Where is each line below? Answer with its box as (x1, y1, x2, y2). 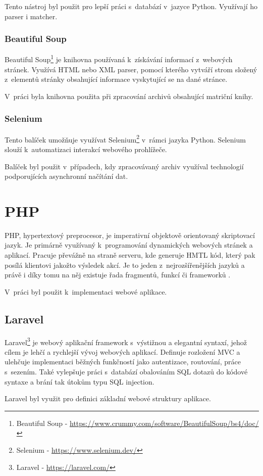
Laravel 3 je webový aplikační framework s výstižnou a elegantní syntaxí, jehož (5, 335, 247, 347)
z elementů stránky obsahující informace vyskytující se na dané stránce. (5, 74, 228, 84)
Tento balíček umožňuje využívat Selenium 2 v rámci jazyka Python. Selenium (5, 132, 246, 145)
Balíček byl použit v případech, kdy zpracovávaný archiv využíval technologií (5, 161, 244, 171)
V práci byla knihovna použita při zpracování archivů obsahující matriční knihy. (5, 90, 253, 101)
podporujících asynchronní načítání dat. (5, 171, 128, 181)
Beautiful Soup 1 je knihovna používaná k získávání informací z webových (5, 53, 233, 65)
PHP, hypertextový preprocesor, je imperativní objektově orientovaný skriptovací (5, 229, 255, 240)
